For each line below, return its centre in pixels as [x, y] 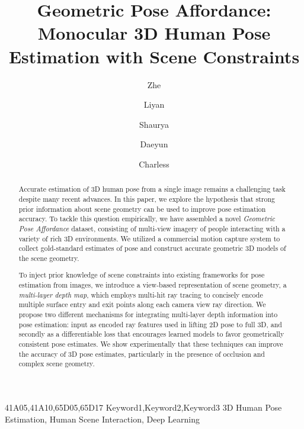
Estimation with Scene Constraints [154, 56]
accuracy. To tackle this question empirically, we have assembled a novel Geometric [147, 219]
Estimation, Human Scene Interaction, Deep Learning [102, 419]
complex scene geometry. [57, 364]
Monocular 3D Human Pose [154, 33]
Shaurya [154, 124]
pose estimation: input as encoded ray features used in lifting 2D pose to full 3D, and [150, 324]
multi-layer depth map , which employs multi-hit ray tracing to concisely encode [141, 294]
